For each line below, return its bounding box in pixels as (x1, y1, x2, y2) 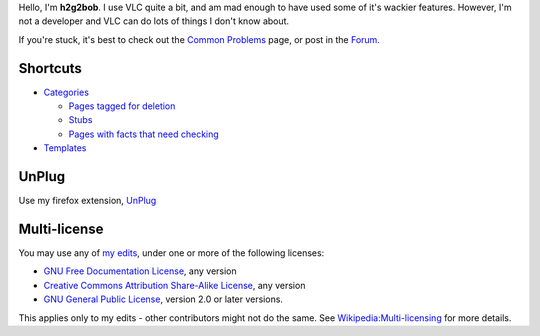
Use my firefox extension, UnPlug (18, 195, 157, 207)
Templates (43, 142, 87, 154)
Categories (43, 86, 90, 98)
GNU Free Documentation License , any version (43, 265, 237, 277)
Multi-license (18, 220, 104, 237)
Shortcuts (18, 60, 82, 77)
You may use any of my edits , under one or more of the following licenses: (18, 247, 325, 259)
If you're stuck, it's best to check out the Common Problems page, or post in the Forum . (18, 33, 380, 45)
